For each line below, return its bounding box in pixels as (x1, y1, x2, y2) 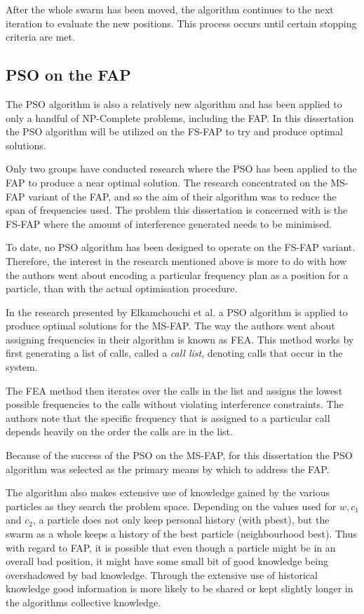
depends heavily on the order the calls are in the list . (6, 424, 233, 439)
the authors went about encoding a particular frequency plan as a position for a (6, 267, 349, 282)
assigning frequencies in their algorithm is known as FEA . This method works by (6, 332, 354, 346)
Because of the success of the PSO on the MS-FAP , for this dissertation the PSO (6, 448, 353, 463)
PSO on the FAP (6, 64, 131, 86)
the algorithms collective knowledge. (6, 594, 161, 609)
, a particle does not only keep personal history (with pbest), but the (32, 512, 330, 527)
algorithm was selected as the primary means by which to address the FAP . (6, 461, 330, 476)
